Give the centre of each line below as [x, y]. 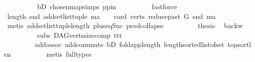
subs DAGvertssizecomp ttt [80, 35]
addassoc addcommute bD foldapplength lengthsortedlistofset [129, 44]
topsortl [239, 44]
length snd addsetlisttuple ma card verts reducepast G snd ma [111, 16]
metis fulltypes [69, 54]
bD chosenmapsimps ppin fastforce [107, 6]
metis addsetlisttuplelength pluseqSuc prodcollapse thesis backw [125, 25]
